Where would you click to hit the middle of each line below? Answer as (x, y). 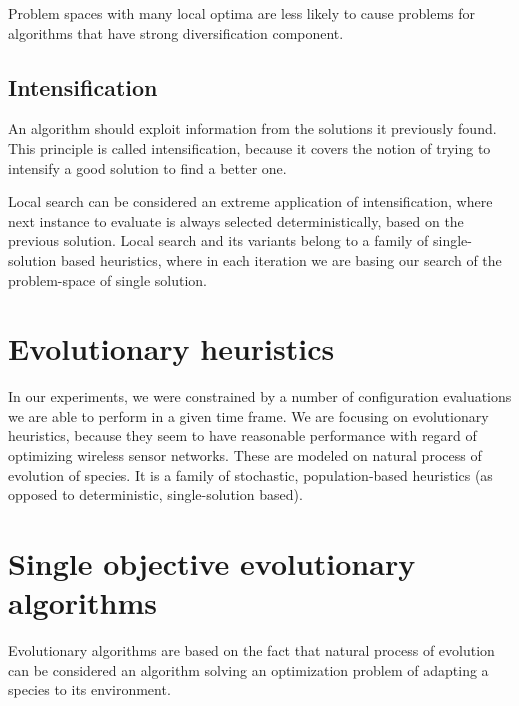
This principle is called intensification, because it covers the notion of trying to (249, 147)
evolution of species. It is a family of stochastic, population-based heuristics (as (250, 474)
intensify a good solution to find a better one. (147, 167)
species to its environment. (89, 689)
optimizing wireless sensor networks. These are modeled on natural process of (245, 455)
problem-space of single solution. (107, 279)
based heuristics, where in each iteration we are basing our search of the (281, 259)
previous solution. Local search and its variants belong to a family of (218, 240)
